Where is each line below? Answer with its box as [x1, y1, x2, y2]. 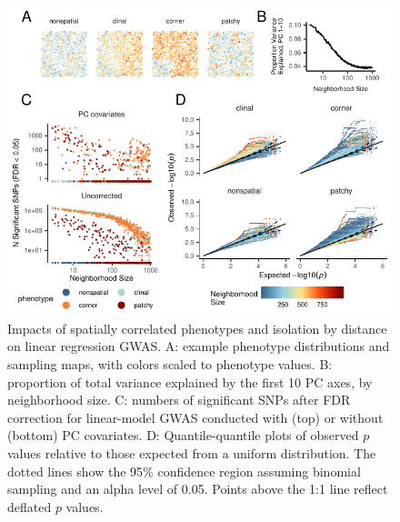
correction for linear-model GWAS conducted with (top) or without [7, 407, 384, 427]
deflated [7, 497, 52, 516]
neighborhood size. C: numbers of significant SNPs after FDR [7, 390, 351, 409]
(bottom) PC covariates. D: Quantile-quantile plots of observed [7, 426, 359, 445]
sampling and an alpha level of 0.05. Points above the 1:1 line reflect [7, 479, 388, 498]
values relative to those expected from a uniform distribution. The [7, 443, 376, 462]
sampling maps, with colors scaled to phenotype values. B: [7, 354, 333, 373]
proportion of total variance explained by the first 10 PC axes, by [7, 372, 373, 391]
